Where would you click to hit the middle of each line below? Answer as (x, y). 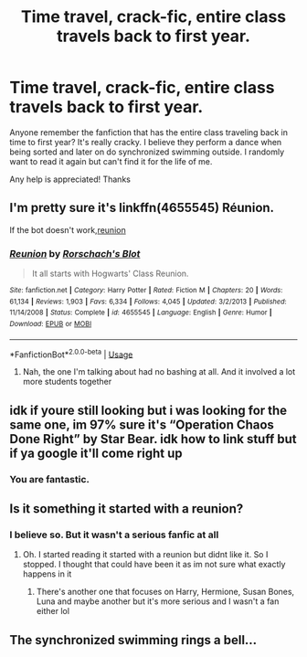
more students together (67, 382)
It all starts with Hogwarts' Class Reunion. (110, 274)
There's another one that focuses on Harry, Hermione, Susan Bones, (165, 592)
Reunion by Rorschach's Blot (75, 253)
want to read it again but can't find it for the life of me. (111, 161)
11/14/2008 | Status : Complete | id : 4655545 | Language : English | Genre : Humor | (141, 313)
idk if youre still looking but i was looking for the (148, 410)
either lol (53, 611)
